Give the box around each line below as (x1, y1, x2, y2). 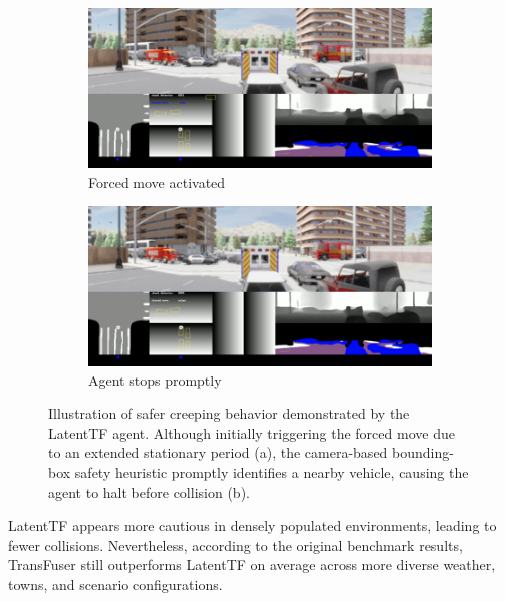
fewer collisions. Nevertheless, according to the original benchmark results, (8, 534, 463, 555)
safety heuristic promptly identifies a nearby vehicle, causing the (74, 461, 469, 482)
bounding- (392, 442, 454, 463)
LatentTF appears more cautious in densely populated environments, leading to (8, 515, 497, 536)
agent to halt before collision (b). (48, 481, 250, 502)
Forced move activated (88, 171, 226, 192)
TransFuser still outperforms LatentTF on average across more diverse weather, (8, 554, 496, 575)
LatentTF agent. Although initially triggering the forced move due (48, 422, 455, 443)
